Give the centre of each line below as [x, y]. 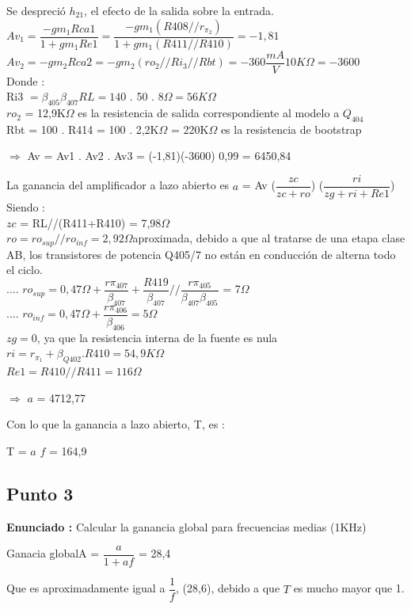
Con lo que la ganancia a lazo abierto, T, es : [116, 424]
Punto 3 [40, 493]
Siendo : [26, 207]
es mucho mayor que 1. [349, 588]
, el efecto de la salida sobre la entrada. [179, 10]
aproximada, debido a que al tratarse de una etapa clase [269, 238]
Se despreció [36, 10]
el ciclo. [25, 270]
